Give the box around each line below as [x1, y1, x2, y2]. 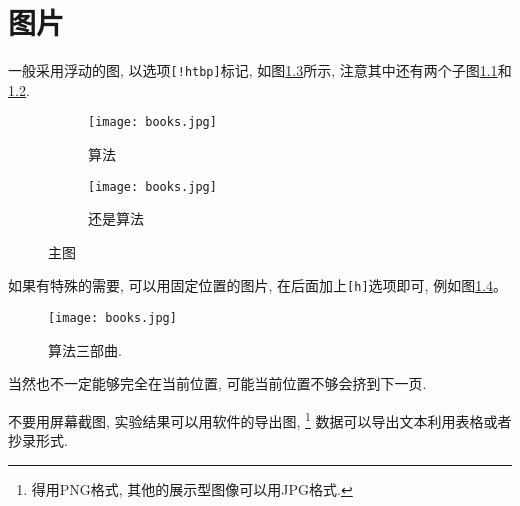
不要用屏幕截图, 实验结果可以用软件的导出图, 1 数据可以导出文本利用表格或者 [8, 407, 512, 431]
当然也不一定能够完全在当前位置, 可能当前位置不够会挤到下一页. [8, 373, 427, 394]
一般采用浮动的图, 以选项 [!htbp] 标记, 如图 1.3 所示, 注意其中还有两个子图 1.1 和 [8, 60, 512, 81]
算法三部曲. [48, 339, 122, 360]
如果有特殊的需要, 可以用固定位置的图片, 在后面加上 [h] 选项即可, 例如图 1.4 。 [8, 275, 508, 296]
